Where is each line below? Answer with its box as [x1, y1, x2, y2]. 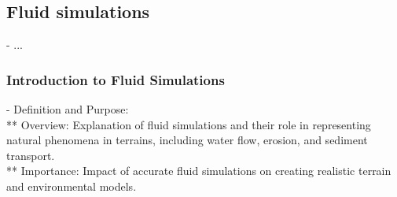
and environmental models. [6, 177, 137, 194]
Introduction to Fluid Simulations [6, 69, 225, 89]
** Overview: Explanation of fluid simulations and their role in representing [6, 116, 371, 132]
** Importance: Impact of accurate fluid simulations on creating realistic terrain [6, 162, 391, 179]
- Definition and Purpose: [6, 101, 129, 117]
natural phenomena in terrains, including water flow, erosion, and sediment [6, 132, 368, 148]
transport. [6, 147, 55, 163]
